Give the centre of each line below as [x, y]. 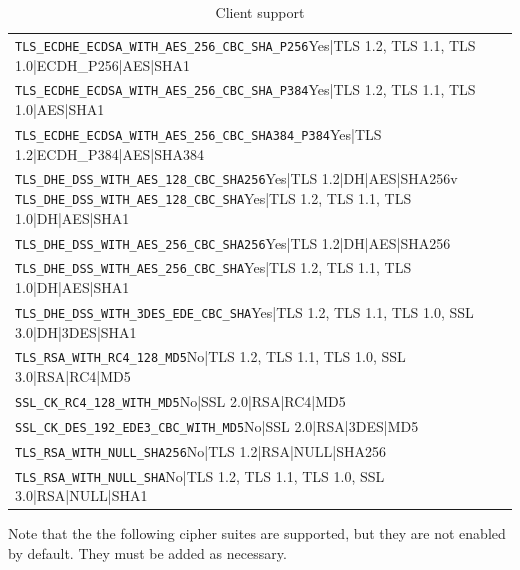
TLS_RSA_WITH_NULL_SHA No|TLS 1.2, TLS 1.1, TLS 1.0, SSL [200, 475]
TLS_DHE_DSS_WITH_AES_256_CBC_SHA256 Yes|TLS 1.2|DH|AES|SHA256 [233, 242]
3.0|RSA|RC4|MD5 [73, 376]
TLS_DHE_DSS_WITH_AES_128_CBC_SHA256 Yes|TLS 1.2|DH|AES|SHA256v [236, 178]
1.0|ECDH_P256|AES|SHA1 [103, 64]
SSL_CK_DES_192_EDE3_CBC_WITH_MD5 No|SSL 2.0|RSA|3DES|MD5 [217, 425]
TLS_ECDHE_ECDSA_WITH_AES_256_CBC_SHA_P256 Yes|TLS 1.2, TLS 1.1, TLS [245, 44]
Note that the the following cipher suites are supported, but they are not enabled [257, 533]
